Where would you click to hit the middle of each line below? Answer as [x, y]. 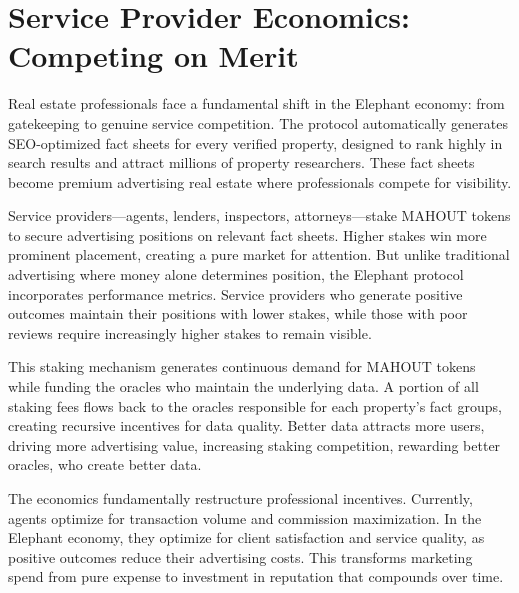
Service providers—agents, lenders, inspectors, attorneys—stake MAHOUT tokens [259, 215]
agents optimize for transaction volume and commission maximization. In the [245, 517]
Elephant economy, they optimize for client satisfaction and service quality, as [246, 537]
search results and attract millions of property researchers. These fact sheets [241, 162]
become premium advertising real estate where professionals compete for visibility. [260, 181]
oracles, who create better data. [105, 464]
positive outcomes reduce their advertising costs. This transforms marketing [240, 556]
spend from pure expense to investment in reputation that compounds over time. [256, 576]
